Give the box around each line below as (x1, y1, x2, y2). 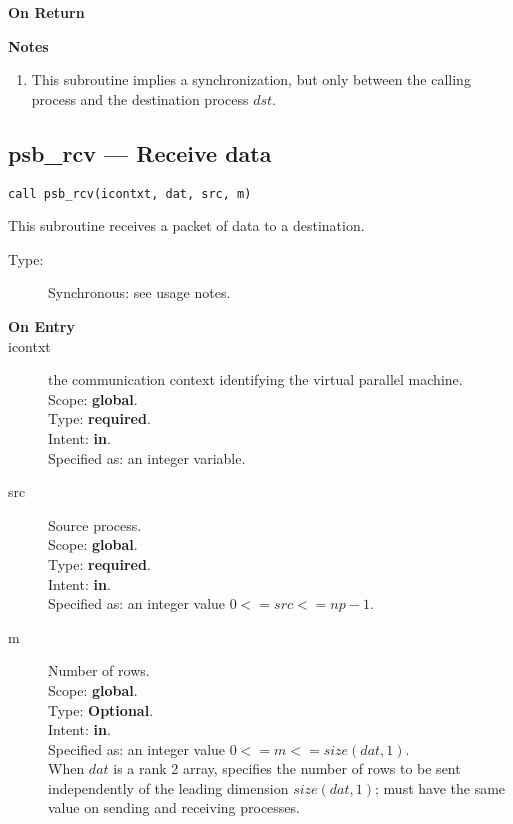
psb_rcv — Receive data (8, 137, 272, 168)
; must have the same (375, 777, 506, 798)
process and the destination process (31, 88, 249, 109)
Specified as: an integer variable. (48, 447, 246, 468)
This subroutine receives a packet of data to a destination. (8, 215, 365, 236)
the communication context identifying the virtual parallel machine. (48, 369, 463, 390)
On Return (8, 2, 85, 22)
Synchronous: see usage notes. (48, 282, 231, 303)
